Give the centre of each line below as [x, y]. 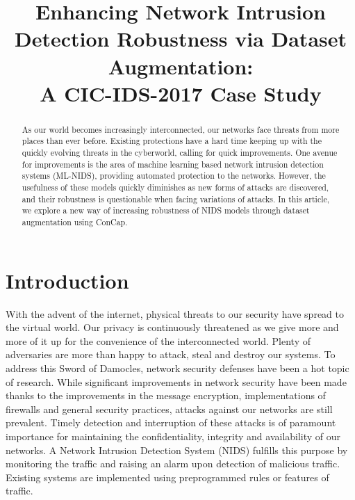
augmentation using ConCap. [75, 221]
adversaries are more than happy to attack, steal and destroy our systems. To [171, 354]
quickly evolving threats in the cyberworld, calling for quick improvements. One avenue [180, 153]
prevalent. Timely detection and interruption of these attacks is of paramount [171, 422]
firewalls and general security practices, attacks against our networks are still [169, 409]
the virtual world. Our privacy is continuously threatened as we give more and [172, 327]
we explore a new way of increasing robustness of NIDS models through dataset [166, 210]
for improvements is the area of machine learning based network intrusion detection [173, 164]
